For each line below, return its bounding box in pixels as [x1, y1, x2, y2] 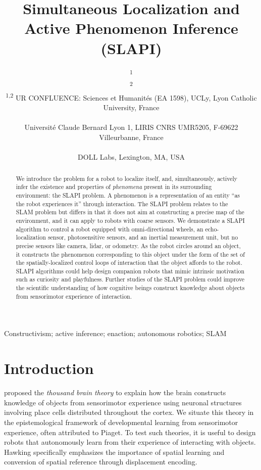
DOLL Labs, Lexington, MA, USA [78, 152, 185, 162]
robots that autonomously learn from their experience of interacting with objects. [4, 437, 256, 447]
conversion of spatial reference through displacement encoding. [4, 456, 197, 467]
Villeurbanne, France [99, 132, 164, 143]
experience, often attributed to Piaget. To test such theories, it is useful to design [4, 427, 256, 437]
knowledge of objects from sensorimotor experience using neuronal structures [4, 397, 242, 407]
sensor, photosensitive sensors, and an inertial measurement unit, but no [47, 233, 238, 242]
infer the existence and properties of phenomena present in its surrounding [16, 182, 212, 191]
